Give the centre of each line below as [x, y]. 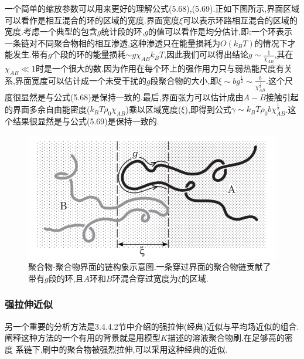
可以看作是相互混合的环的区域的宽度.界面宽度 [92, 20]
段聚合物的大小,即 [184, 80]
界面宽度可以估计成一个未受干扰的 [81, 80]
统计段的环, [123, 31]
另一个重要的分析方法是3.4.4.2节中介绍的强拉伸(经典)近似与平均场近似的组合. [152, 326]
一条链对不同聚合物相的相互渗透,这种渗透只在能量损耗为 [112, 43]
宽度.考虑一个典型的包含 [51, 31]
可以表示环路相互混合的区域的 [240, 20]
